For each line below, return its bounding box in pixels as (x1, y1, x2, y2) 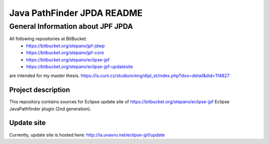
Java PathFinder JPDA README (9, 7, 143, 18)
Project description (9, 86, 70, 94)
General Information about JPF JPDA (9, 22, 133, 31)
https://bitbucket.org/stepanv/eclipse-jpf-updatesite (26, 64, 133, 70)
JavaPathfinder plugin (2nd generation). (9, 106, 92, 112)
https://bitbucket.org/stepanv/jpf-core (26, 50, 104, 56)
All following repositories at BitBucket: (9, 36, 87, 42)
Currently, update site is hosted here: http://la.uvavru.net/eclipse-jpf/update (9, 132, 165, 138)
